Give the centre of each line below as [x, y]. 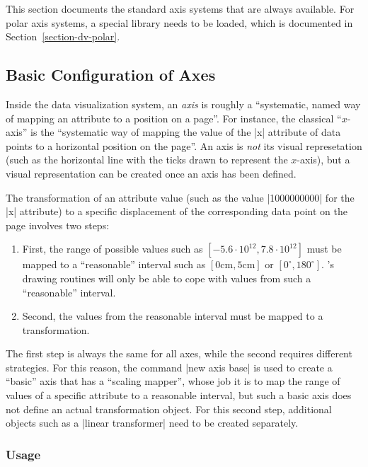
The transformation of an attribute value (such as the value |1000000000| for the [180, 197]
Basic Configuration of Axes [111, 75]
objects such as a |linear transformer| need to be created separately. [152, 423]
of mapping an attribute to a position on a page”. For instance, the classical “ [174, 118]
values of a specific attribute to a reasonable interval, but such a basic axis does [179, 395]
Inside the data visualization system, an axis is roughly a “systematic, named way [183, 104]
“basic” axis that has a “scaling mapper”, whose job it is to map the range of [173, 381]
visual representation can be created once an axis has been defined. [151, 173]
